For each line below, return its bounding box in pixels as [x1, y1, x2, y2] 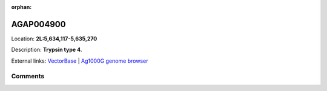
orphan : [11, 4, 32, 10]
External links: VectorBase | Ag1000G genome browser [11, 57, 148, 64]
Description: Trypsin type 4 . [11, 46, 82, 54]
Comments [11, 72, 45, 81]
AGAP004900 [11, 19, 66, 30]
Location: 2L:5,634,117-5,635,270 [11, 35, 97, 42]
